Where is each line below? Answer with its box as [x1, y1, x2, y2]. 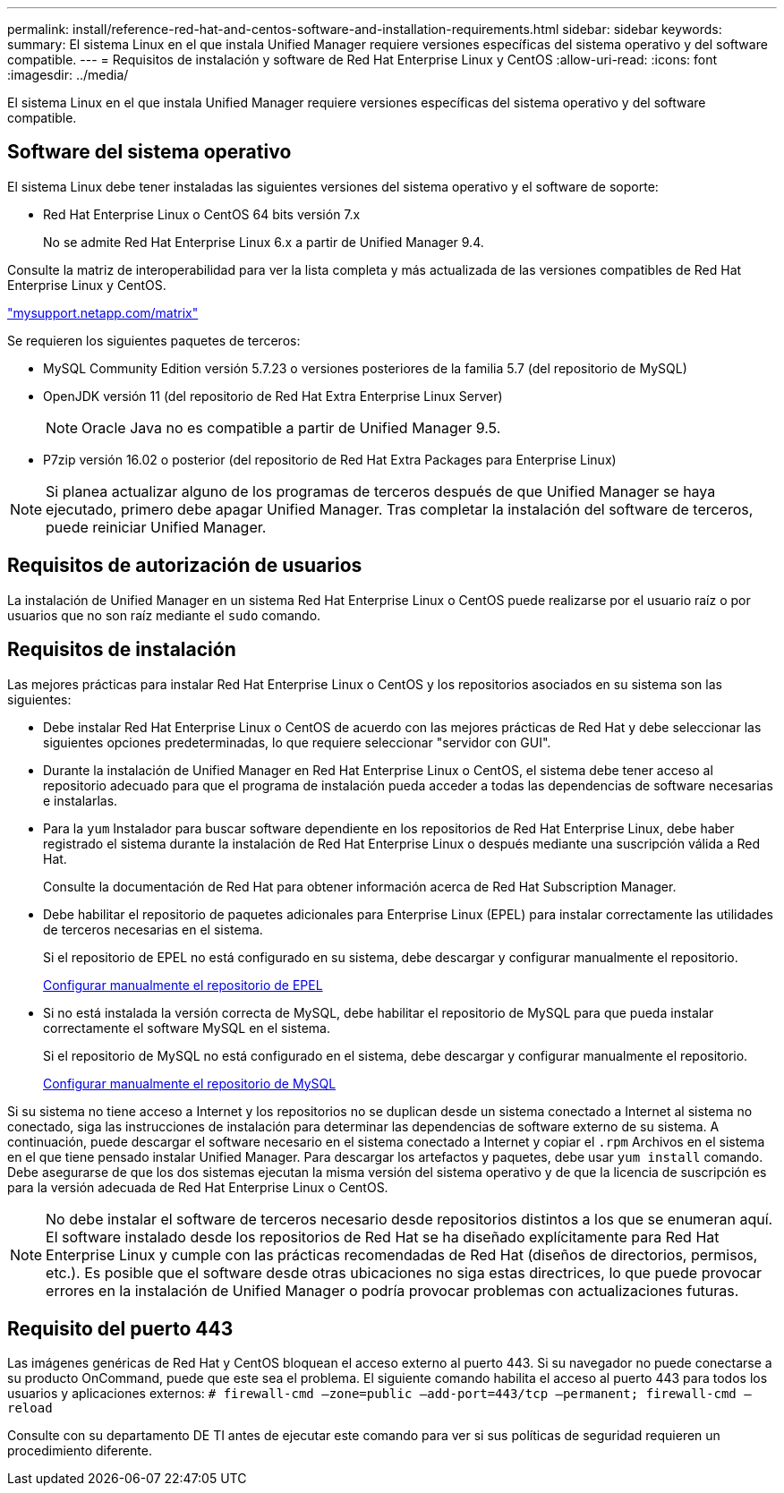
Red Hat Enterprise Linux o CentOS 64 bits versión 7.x [43, 206, 361, 222]
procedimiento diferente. [7, 1443, 152, 1459]
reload [7, 1401, 53, 1416]
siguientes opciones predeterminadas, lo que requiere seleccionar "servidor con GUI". [43, 734, 551, 750]
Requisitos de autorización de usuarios [7, 554, 362, 577]
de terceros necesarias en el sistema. [43, 921, 263, 937]
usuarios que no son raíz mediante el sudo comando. [7, 607, 321, 623]
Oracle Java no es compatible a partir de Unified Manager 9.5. [81, 418, 501, 437]
